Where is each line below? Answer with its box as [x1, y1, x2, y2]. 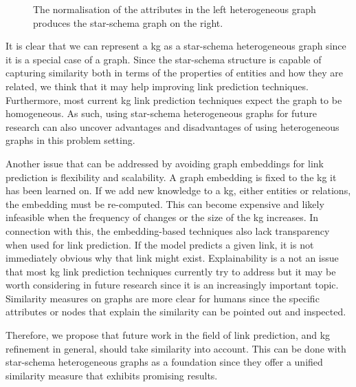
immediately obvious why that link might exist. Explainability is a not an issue [5, 251, 339, 265]
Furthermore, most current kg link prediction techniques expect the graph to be [5, 92, 342, 107]
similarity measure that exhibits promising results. [5, 368, 218, 382]
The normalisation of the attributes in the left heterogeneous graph [33, 2, 316, 16]
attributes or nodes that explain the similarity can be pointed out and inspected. [5, 304, 346, 319]
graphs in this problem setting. [5, 133, 135, 147]
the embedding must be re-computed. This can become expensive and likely [5, 196, 324, 211]
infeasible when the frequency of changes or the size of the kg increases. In [5, 210, 319, 224]
